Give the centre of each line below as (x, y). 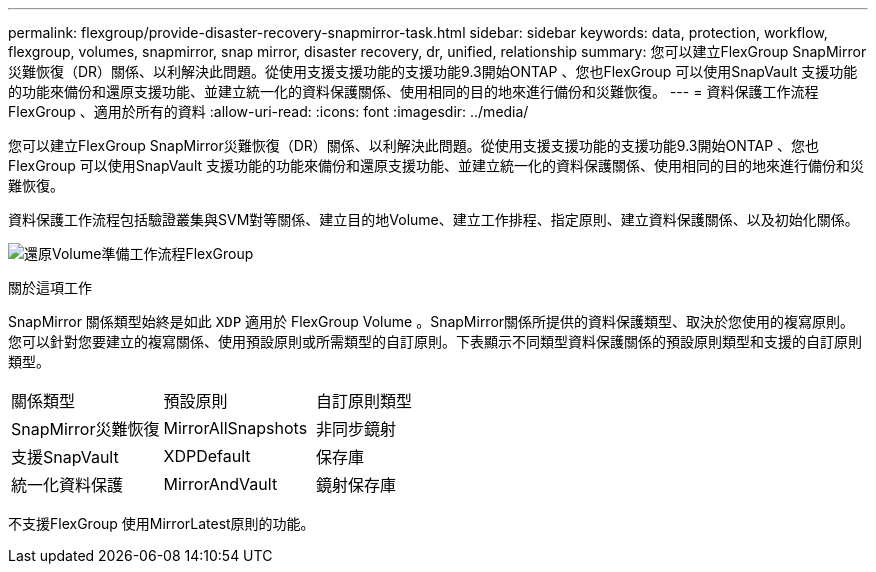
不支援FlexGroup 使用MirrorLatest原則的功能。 (161, 523)
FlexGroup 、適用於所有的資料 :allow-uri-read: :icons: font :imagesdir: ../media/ (268, 111)
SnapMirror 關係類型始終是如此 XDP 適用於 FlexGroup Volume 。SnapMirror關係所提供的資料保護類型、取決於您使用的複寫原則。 (431, 321)
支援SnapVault (65, 457)
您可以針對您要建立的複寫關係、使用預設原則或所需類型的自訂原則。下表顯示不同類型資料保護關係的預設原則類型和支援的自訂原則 (435, 341)
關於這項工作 (50, 287)
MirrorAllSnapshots (235, 428)
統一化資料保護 (67, 485)
